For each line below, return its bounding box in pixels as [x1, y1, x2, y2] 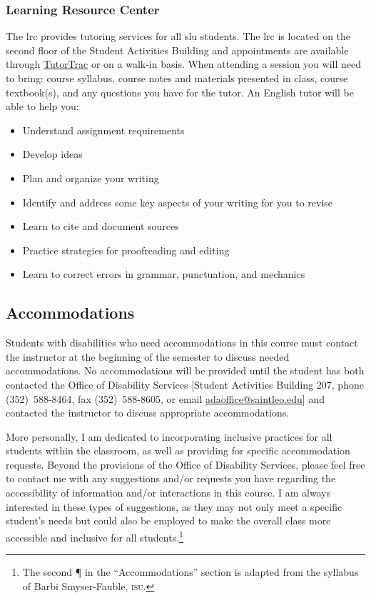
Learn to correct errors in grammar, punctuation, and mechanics [22, 266, 305, 281]
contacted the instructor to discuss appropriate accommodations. [6, 405, 290, 420]
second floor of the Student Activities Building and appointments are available [6, 42, 349, 57]
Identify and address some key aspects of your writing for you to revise [22, 194, 333, 209]
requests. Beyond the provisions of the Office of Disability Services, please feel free [6, 457, 365, 472]
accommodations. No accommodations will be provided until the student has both [6, 363, 365, 378]
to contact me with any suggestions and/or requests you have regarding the [6, 471, 336, 486]
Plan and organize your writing [22, 170, 159, 185]
